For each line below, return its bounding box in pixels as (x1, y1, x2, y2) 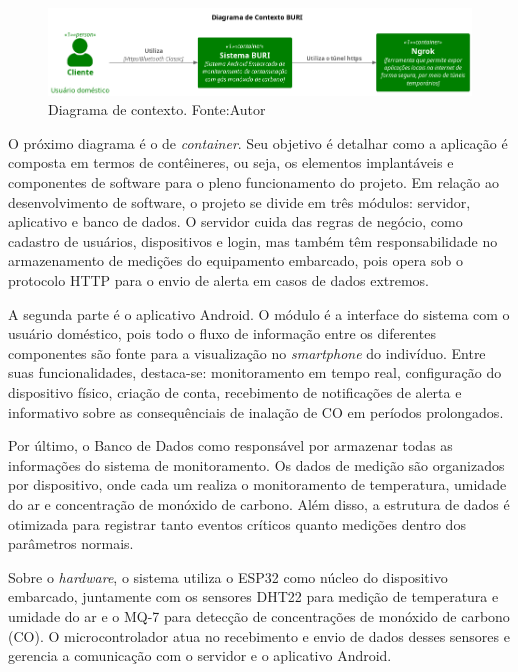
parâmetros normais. (8, 533, 134, 554)
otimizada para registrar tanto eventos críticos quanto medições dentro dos (8, 513, 466, 534)
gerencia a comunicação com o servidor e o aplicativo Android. (8, 645, 392, 666)
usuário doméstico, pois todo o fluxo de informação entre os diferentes (8, 323, 436, 344)
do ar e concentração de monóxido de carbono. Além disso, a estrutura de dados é (8, 493, 510, 514)
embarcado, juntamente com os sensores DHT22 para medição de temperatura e (8, 586, 499, 607)
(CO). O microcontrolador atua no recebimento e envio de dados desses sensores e (8, 625, 510, 646)
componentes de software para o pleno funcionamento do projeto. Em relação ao (8, 172, 499, 193)
